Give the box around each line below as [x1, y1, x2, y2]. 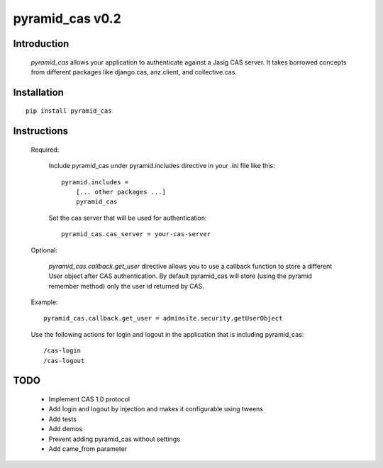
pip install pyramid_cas [26, 107, 112, 115]
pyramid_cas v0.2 [13, 11, 122, 26]
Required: [30, 145, 60, 154]
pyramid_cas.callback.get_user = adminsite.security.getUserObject [43, 314, 283, 323]
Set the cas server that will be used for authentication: [48, 213, 207, 222]
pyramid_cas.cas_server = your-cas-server [61, 230, 211, 238]
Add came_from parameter [48, 444, 128, 453]
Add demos [48, 425, 83, 433]
